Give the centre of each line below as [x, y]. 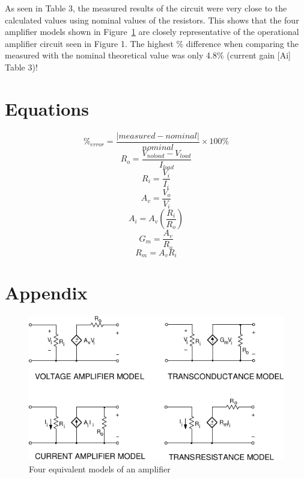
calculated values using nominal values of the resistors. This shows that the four [152, 20]
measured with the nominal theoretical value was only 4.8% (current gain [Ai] [148, 55]
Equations [47, 108]
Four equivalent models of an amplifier [100, 468]
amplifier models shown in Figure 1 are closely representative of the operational [152, 32]
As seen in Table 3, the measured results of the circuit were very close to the [146, 8]
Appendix [46, 293]
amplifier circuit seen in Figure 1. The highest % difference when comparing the [152, 43]
